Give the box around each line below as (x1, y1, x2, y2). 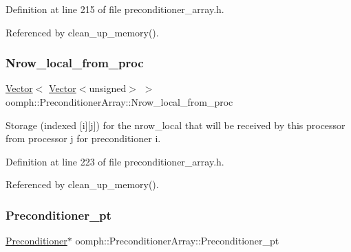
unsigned (89, 81, 127, 95)
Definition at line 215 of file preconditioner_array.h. (6, 2, 224, 16)
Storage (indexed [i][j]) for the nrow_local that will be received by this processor (6, 117, 345, 132)
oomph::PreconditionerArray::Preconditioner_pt (75, 233, 279, 248)
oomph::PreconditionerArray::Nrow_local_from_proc (6, 95, 233, 108)
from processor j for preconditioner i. (6, 131, 161, 146)
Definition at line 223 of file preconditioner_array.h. (6, 154, 224, 168)
